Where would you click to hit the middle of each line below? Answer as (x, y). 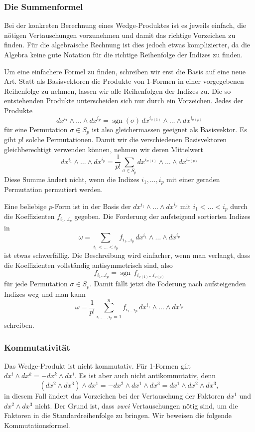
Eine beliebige (25, 206)
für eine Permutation (36, 129)
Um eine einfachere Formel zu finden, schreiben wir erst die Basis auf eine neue (125, 71)
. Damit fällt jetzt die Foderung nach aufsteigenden (168, 284)
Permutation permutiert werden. (54, 189)
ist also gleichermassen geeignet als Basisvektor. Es (169, 129)
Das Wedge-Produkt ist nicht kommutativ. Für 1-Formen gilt (97, 365)
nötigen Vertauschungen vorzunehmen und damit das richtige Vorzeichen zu (120, 35)
